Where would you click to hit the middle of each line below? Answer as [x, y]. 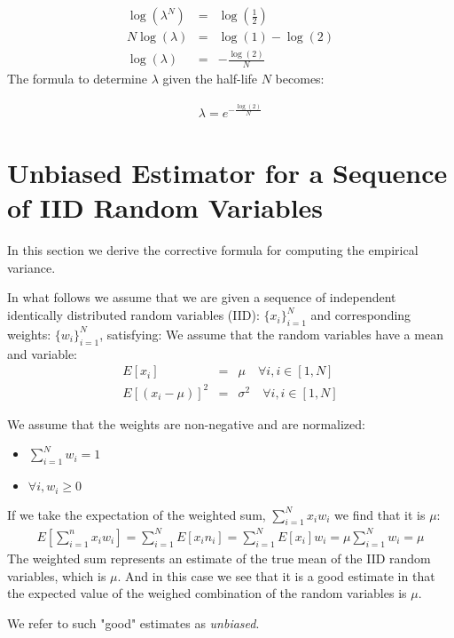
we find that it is [380, 514]
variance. [31, 267]
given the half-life [210, 79]
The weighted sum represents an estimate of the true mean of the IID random [219, 558]
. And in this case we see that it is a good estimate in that [276, 575]
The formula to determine [77, 79]
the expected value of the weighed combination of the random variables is [207, 593]
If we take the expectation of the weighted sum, [137, 514]
